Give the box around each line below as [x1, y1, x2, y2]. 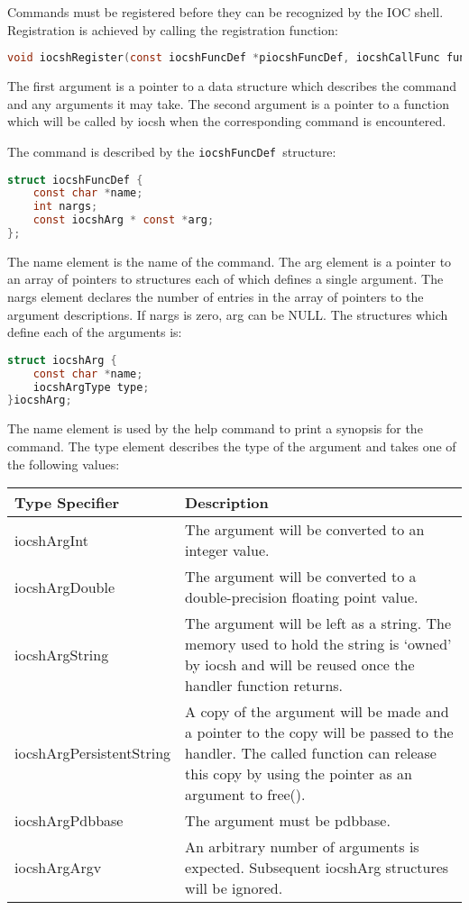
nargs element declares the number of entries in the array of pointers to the [7, 287, 424, 306]
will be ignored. [185, 878, 283, 899]
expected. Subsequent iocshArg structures [185, 857, 449, 878]
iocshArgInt [14, 529, 88, 551]
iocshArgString [14, 643, 109, 665]
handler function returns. [185, 675, 344, 696]
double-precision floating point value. [185, 587, 418, 608]
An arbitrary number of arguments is [185, 836, 419, 858]
